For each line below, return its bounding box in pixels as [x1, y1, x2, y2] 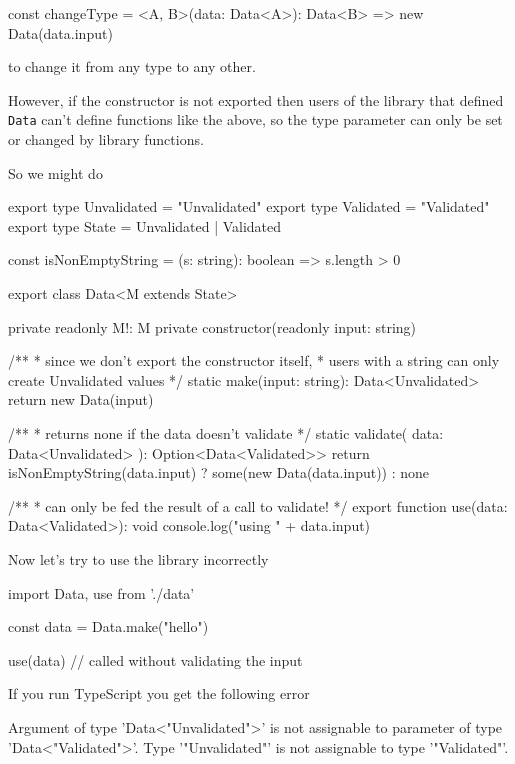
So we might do [8, 162, 103, 183]
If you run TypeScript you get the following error [8, 683, 310, 704]
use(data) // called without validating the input [8, 649, 303, 670]
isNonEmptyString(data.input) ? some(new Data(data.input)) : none [8, 462, 430, 483]
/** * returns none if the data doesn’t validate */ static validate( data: [8, 422, 444, 443]
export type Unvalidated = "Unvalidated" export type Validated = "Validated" [8, 196, 490, 217]
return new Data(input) [8, 389, 154, 410]
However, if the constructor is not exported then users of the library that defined [8, 89, 504, 110]
